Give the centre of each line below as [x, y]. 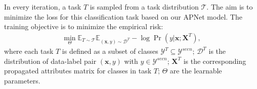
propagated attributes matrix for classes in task [78, 71]
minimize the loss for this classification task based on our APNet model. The [123, 16]
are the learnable [196, 71]
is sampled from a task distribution [144, 7]
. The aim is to [230, 7]
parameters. [22, 80]
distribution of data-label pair [50, 61]
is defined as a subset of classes [110, 51]
